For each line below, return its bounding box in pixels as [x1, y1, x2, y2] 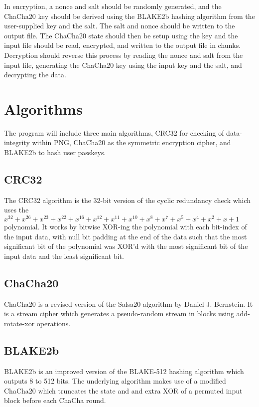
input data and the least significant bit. [4, 250, 124, 261]
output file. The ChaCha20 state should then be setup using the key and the [4, 30, 238, 40]
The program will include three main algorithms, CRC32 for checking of [4, 127, 224, 138]
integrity [4, 137, 30, 148]
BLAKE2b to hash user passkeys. [4, 147, 106, 158]
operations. [36, 318, 71, 328]
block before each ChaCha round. [4, 395, 106, 406]
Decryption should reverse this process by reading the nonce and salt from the [4, 49, 243, 60]
